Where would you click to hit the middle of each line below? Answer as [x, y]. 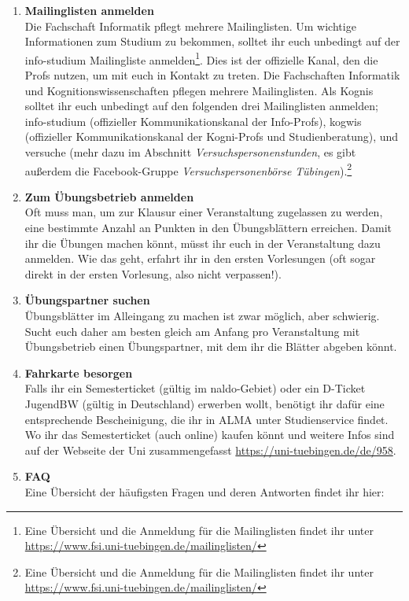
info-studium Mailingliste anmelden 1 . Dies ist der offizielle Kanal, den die [201, 58]
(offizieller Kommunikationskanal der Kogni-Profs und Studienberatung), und [212, 136]
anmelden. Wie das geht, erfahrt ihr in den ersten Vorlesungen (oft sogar [200, 258]
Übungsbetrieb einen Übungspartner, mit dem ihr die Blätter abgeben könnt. [211, 347]
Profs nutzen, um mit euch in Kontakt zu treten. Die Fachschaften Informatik [212, 75]
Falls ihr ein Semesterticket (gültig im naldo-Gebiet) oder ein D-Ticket [195, 388]
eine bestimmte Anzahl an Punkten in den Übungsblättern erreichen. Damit [208, 228]
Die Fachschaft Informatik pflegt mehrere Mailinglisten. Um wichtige [190, 26]
